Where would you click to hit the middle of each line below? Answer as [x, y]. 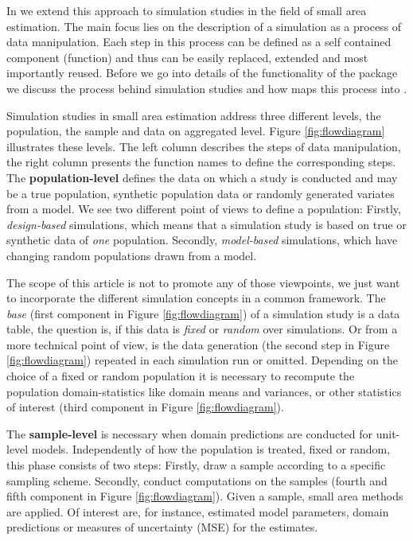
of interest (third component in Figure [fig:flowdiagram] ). [145, 407]
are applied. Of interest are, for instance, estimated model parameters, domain [198, 511]
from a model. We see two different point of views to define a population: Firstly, [204, 209]
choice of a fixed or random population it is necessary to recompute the [181, 376]
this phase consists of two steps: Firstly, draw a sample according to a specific [196, 465]
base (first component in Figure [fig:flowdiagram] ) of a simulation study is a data [203, 313]
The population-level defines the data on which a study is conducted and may [202, 177]
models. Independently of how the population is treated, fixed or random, [211, 449]
